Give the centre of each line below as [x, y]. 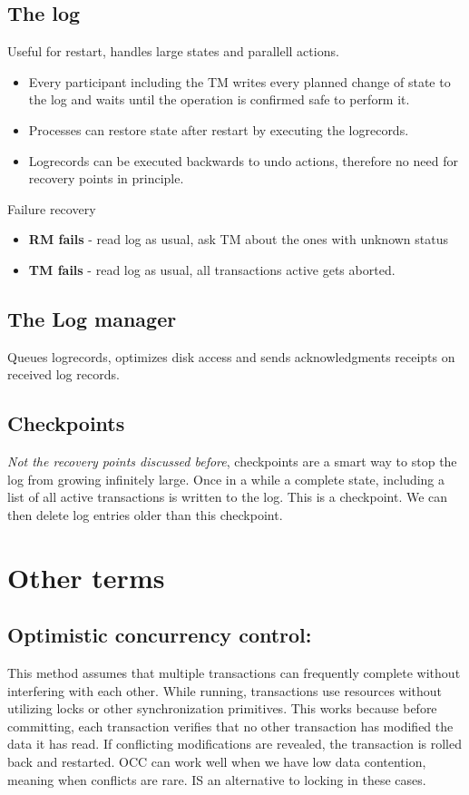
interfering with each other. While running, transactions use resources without [225, 690]
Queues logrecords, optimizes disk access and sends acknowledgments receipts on [231, 356]
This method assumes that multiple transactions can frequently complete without [234, 673]
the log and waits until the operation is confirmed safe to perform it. [219, 99]
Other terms [86, 577]
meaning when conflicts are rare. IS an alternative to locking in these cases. [217, 779]
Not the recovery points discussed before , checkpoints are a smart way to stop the [232, 461]
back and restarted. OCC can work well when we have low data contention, [217, 762]
